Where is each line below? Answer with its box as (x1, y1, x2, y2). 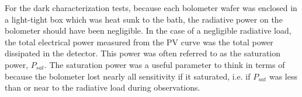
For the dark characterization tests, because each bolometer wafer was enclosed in (5, 2, 297, 13)
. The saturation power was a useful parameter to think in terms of (44, 58, 285, 70)
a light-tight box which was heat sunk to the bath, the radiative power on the (5, 13, 283, 25)
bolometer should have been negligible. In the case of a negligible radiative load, (5, 24, 291, 37)
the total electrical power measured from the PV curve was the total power (5, 35, 273, 48)
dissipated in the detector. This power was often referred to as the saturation (5, 47, 281, 59)
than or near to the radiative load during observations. (5, 81, 200, 94)
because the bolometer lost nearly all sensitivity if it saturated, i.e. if (5, 70, 251, 82)
